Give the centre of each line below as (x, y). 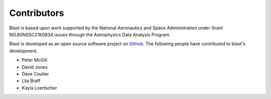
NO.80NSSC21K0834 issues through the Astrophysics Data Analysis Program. (90, 34)
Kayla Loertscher (39, 88)
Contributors (37, 13)
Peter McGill (35, 60)
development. (23, 51)
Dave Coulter (35, 74)
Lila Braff (31, 81)
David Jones (35, 67)
